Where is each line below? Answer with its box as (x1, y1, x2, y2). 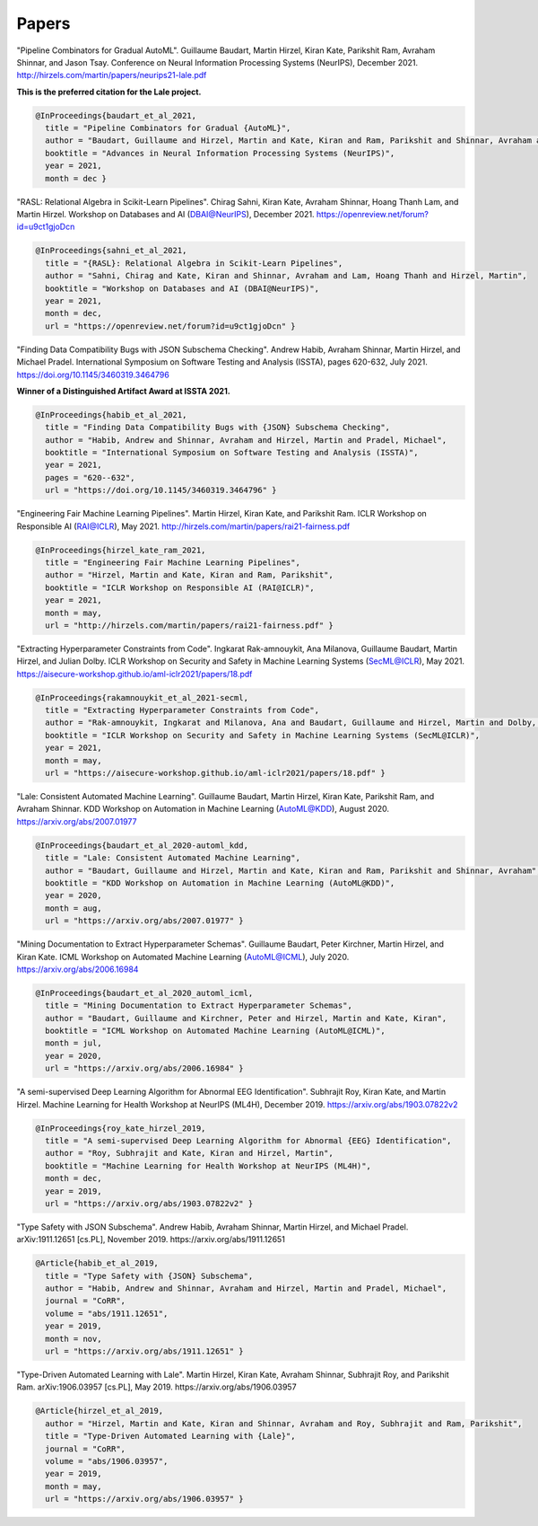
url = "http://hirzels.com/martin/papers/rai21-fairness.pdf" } (45, 620, 334, 631)
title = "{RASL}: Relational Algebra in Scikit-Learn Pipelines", (45, 258, 343, 269)
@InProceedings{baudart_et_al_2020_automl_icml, (35, 988, 254, 998)
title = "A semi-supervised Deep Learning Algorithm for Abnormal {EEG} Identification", (45, 1135, 452, 1145)
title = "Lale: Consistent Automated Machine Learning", (45, 853, 300, 863)
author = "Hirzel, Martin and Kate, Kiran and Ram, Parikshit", (45, 570, 334, 580)
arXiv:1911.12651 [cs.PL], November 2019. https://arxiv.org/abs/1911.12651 (16, 1234, 286, 1245)
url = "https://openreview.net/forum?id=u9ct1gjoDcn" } (45, 321, 296, 331)
